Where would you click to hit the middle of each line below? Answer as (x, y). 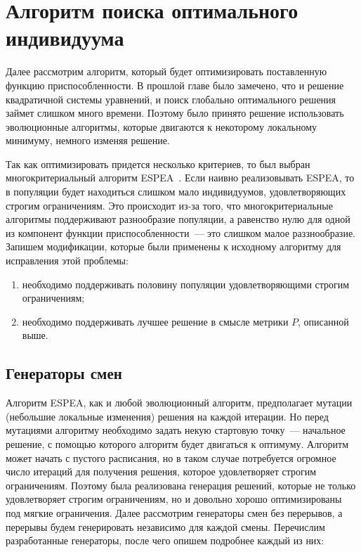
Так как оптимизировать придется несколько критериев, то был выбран (158, 163)
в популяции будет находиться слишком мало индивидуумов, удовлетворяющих (176, 192)
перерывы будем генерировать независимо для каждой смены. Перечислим (165, 526)
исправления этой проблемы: (67, 261)
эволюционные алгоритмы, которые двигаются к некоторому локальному (161, 126)
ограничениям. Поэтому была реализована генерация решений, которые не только (181, 485)
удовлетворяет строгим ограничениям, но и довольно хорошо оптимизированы (174, 499)
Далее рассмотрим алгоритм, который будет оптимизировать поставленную (166, 71)
